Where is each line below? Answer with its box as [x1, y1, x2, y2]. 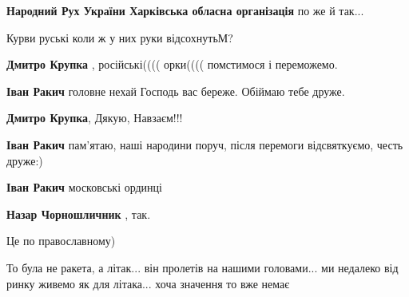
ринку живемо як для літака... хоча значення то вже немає [6, 275, 290, 291]
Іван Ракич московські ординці [6, 179, 162, 196]
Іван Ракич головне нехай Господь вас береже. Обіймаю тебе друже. [6, 82, 345, 99]
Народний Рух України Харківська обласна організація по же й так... [6, 2, 364, 18]
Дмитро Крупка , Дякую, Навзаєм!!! [6, 109, 183, 126]
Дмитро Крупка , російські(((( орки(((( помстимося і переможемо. [6, 56, 338, 73]
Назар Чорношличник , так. [6, 205, 151, 222]
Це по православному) [6, 232, 116, 249]
